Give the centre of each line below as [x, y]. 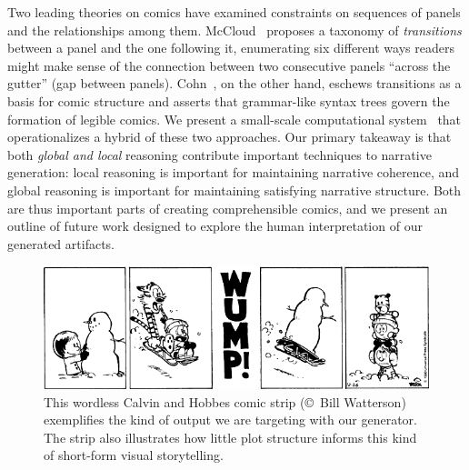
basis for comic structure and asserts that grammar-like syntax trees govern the [229, 100]
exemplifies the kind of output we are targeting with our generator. [230, 420]
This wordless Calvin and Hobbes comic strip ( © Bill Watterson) [225, 401]
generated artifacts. [61, 243]
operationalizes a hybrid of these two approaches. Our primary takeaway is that [230, 137]
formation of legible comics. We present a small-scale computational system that [234, 119]
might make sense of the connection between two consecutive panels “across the [229, 65]
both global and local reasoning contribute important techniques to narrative [220, 154]
